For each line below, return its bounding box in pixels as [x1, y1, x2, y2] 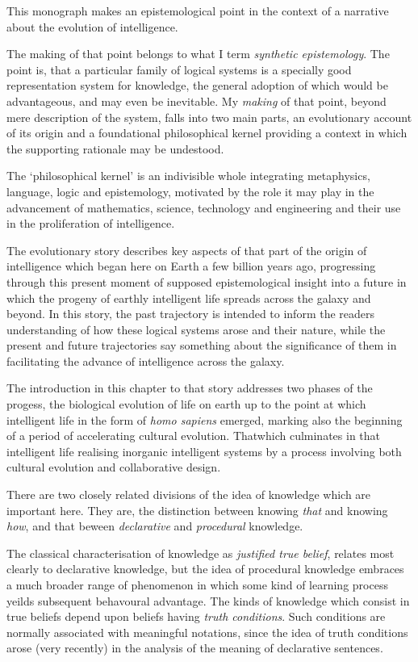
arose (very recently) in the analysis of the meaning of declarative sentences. [6, 639, 383, 656]
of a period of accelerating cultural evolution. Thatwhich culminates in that [6, 427, 381, 444]
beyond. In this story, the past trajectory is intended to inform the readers [6, 305, 375, 322]
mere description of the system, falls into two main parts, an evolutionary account [6, 108, 412, 125]
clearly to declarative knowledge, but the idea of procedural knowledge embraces [6, 560, 404, 577]
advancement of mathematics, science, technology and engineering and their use [6, 199, 401, 216]
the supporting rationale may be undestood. [6, 140, 224, 157]
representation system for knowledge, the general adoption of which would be [6, 77, 388, 94]
